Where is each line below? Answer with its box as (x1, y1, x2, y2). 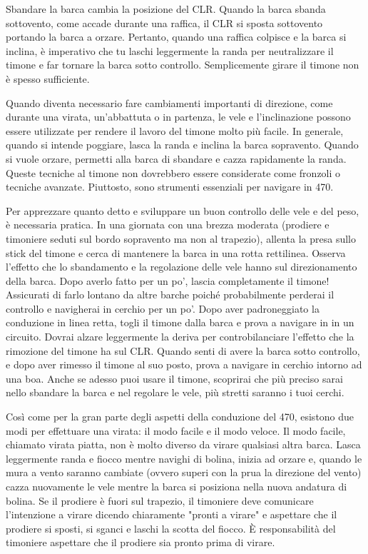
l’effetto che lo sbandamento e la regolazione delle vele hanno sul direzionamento (6, 259, 357, 274)
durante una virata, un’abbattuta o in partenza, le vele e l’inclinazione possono (6, 109, 351, 124)
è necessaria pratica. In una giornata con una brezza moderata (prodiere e (6, 217, 329, 232)
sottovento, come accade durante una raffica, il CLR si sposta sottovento (6, 15, 323, 30)
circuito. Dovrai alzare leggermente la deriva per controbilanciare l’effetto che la (6, 329, 354, 344)
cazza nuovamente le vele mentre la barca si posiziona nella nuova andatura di (6, 479, 347, 493)
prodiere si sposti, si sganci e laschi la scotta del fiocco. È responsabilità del (6, 520, 336, 535)
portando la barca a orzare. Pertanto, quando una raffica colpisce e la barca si (6, 29, 347, 44)
